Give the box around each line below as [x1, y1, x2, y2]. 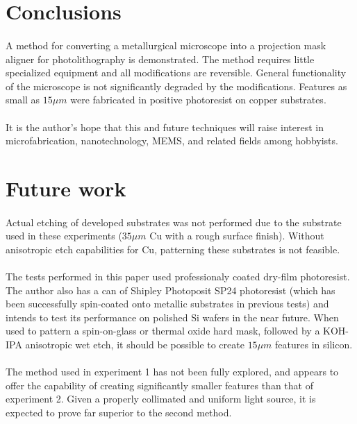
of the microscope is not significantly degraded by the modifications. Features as [6, 78, 347, 93]
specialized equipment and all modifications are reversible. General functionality [6, 65, 347, 80]
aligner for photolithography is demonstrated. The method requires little [6, 51, 315, 66]
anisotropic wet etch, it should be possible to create [25, 337, 244, 352]
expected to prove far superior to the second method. [6, 405, 232, 419]
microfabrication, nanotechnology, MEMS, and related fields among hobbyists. [6, 133, 338, 148]
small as [6, 92, 40, 107]
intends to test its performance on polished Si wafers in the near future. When [6, 309, 339, 324]
